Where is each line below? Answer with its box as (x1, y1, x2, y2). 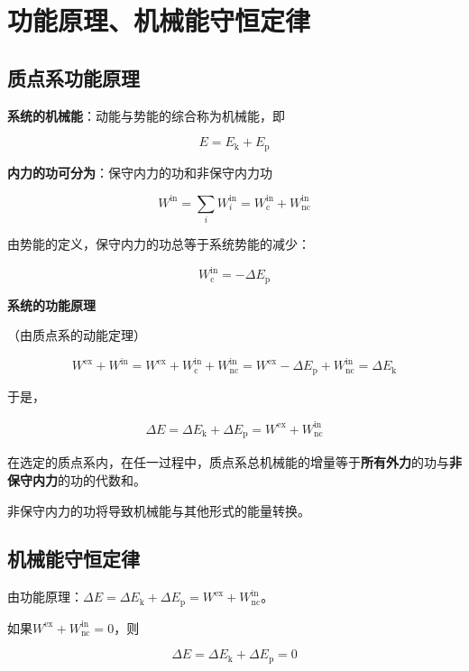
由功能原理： (7, 587, 83, 606)
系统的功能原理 (7, 295, 96, 314)
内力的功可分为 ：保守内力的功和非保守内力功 (7, 162, 272, 181)
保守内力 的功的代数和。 (7, 470, 146, 489)
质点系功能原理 (7, 63, 140, 91)
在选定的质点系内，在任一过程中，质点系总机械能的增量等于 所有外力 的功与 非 (7, 453, 462, 472)
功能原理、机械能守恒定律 (7, 2, 311, 39)
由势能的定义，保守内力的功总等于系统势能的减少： (7, 234, 310, 253)
